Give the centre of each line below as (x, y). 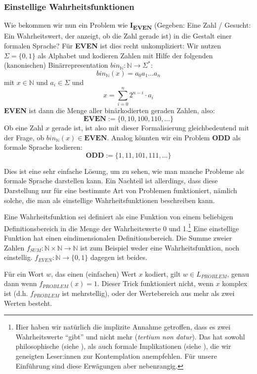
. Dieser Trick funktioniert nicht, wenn (155, 283)
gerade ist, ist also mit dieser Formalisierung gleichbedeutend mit (150, 128)
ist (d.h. (16, 293)
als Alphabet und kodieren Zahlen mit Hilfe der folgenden (125, 55)
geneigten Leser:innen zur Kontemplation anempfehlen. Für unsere (116, 355)
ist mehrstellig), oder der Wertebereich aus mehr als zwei (148, 293)
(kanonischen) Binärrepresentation (56, 65)
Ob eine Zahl (24, 128)
